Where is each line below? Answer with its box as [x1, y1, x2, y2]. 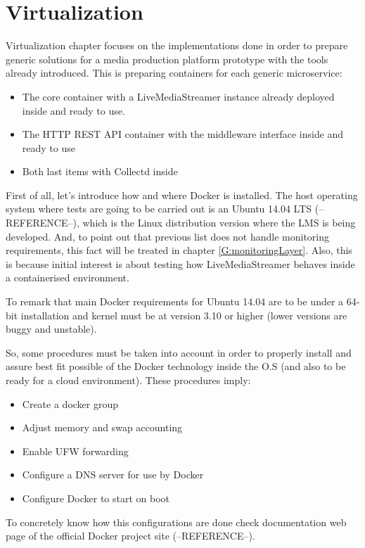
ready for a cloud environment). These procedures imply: [6, 373, 251, 387]
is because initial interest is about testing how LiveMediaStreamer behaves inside [6, 256, 355, 271]
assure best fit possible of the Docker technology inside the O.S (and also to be [6, 359, 346, 374]
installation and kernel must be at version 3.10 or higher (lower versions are [20, 307, 347, 322]
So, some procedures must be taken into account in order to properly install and [6, 345, 352, 359]
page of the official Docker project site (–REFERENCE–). [6, 528, 255, 543]
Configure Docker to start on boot [22, 490, 170, 505]
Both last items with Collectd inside [22, 164, 178, 179]
